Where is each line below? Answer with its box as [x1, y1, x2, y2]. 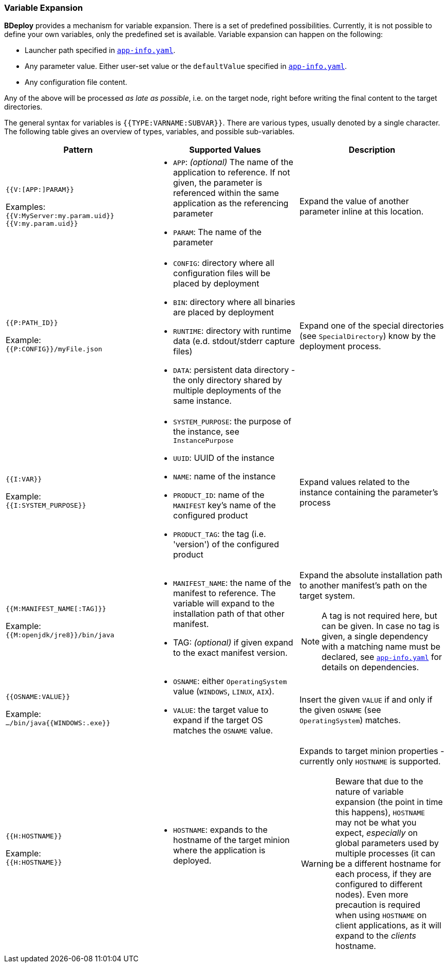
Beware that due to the [335, 776, 423, 787]
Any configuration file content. [25, 78, 127, 87]
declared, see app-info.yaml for [322, 652, 442, 662]
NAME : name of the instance [173, 471, 276, 482]
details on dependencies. [322, 662, 419, 673]
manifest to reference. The [173, 588, 276, 599]
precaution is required [335, 900, 420, 910]
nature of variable [335, 786, 404, 797]
